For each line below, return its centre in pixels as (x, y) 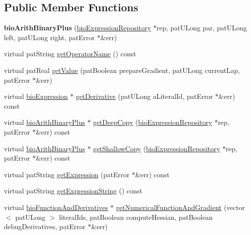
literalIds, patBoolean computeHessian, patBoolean (136, 217)
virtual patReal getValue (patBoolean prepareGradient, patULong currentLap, (122, 70)
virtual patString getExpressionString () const (73, 191)
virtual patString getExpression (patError (67, 174)
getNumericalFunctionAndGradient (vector (180, 207)
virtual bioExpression (36, 96)
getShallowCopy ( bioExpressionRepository (156, 148)
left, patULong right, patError (50, 37)
